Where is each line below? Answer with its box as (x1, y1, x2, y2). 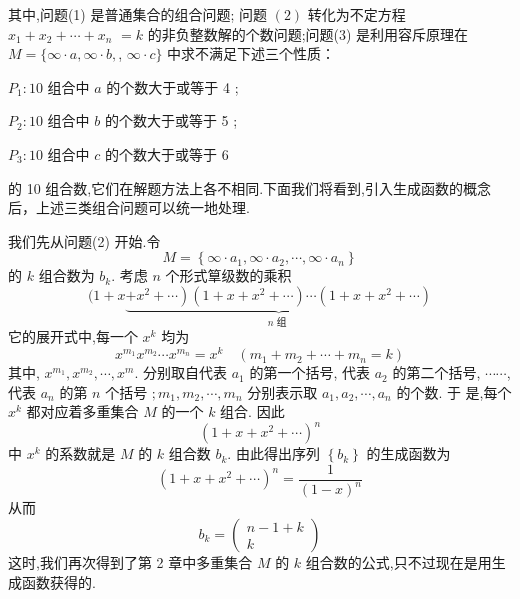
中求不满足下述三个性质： (167, 43, 336, 64)
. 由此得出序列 (227, 443, 320, 464)
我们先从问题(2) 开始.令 (8, 230, 161, 251)
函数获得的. (21, 571, 96, 592)
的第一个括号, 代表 (249, 362, 370, 383)
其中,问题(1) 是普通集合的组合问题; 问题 (8, 4, 267, 24)
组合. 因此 (220, 401, 285, 422)
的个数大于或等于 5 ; (104, 110, 238, 131)
